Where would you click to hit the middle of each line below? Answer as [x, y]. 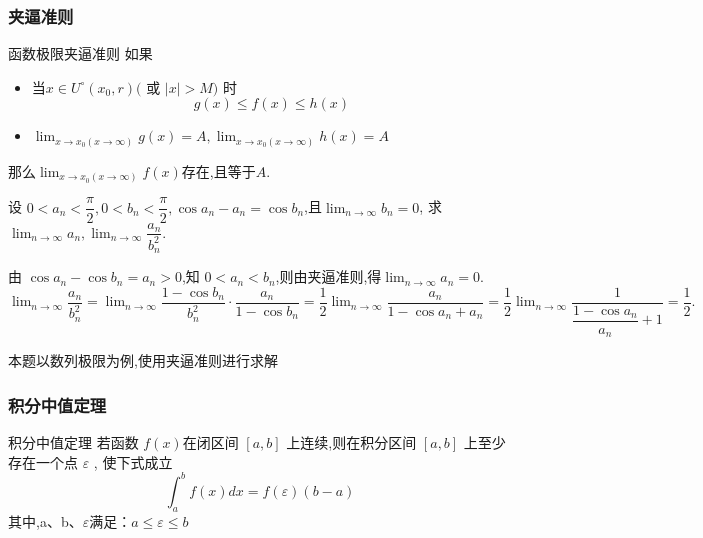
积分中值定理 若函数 [73, 442]
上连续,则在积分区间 [351, 442]
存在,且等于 [218, 170]
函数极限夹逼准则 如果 [80, 53]
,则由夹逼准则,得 [328, 276]
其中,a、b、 [45, 520]
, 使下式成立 [133, 461]
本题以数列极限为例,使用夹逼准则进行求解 [143, 360]
